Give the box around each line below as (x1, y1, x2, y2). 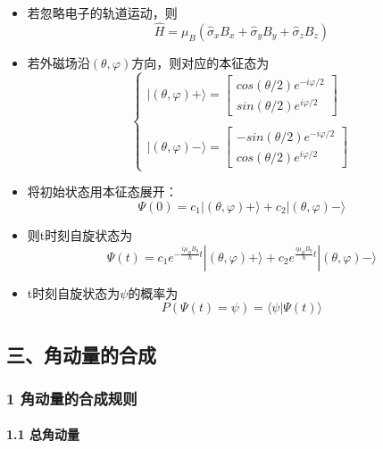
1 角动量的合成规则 (6, 387, 137, 409)
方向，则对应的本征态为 (131, 53, 270, 71)
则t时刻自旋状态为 (27, 226, 133, 245)
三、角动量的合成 (6, 340, 156, 368)
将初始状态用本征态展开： (27, 182, 178, 201)
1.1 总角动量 (6, 425, 79, 444)
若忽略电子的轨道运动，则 (27, 4, 178, 21)
